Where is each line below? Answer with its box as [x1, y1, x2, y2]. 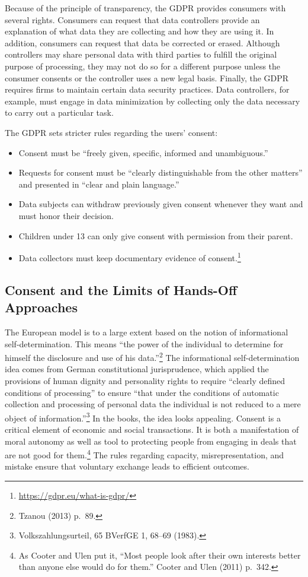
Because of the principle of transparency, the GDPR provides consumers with [5, 2, 286, 14]
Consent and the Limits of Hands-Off [5, 280, 238, 299]
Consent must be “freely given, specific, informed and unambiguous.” [18, 146, 268, 158]
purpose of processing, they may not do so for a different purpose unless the [5, 59, 281, 72]
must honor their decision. [18, 209, 114, 221]
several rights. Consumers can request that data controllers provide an [5, 13, 260, 26]
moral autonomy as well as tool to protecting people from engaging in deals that [5, 435, 297, 447]
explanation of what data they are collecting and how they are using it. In [5, 25, 274, 37]
